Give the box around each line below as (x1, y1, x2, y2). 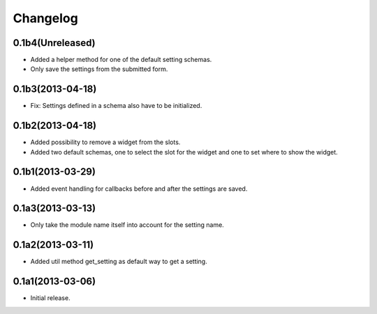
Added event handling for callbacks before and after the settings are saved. (30, 185, 248, 193)
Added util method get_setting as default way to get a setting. (30, 258, 207, 266)
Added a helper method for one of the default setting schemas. (30, 56, 212, 64)
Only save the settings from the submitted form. (30, 65, 168, 73)
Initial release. (30, 294, 71, 302)
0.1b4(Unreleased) (13, 37, 96, 49)
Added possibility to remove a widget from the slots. (30, 138, 181, 146)
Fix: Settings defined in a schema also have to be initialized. (30, 102, 202, 110)
